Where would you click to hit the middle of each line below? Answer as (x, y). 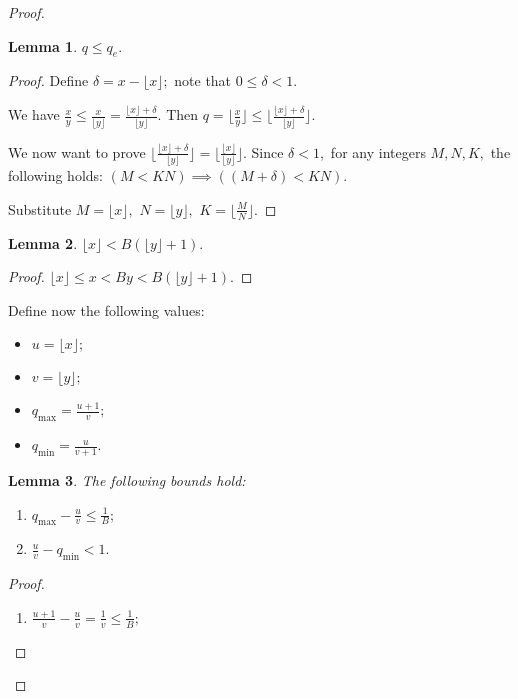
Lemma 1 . (43, 45)
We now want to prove (77, 151)
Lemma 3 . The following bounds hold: (127, 480)
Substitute (40, 208)
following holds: (55, 175)
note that (203, 80)
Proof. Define (48, 80)
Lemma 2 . (43, 242)
